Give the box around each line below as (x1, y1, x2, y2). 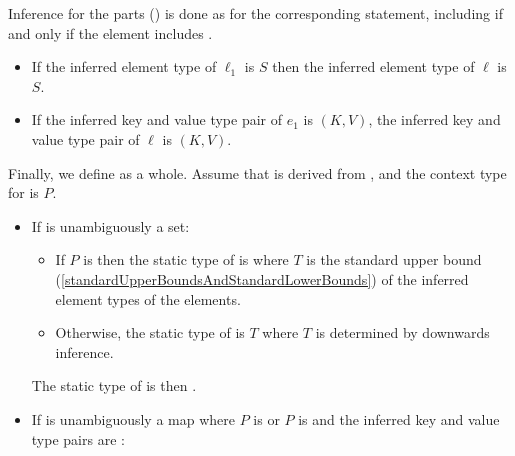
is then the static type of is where (83, 249, 289, 270)
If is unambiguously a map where (31, 408, 235, 429)
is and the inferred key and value (298, 408, 500, 429)
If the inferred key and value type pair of (31, 109, 282, 130)
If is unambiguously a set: (31, 215, 190, 236)
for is (8, 182, 39, 203)
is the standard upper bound (306, 249, 482, 270)
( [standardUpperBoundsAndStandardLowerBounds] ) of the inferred (55, 268, 469, 289)
